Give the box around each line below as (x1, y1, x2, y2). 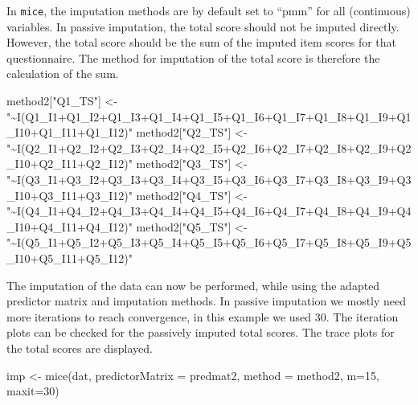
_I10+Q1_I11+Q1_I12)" (6, 124, 133, 141)
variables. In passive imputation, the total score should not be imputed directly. (6, 18, 400, 35)
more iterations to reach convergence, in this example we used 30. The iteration (6, 308, 399, 325)
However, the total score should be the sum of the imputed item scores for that (6, 34, 397, 51)
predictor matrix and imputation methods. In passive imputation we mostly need (6, 292, 407, 309)
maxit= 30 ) (6, 382, 59, 399)
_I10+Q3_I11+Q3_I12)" (6, 186, 133, 203)
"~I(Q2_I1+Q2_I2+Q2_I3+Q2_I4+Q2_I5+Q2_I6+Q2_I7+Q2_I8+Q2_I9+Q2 (6, 139, 412, 156)
